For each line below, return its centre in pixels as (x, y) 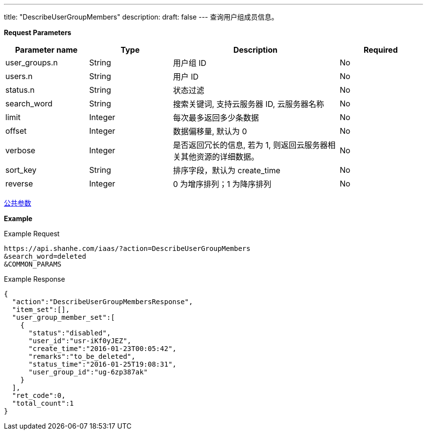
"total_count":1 (43, 403)
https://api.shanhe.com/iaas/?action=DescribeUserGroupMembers (127, 248)
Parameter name (46, 50)
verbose (20, 150)
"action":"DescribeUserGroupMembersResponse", (102, 302)
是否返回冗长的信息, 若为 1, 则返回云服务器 (251, 145)
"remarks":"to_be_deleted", (82, 356)
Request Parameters (38, 32)
